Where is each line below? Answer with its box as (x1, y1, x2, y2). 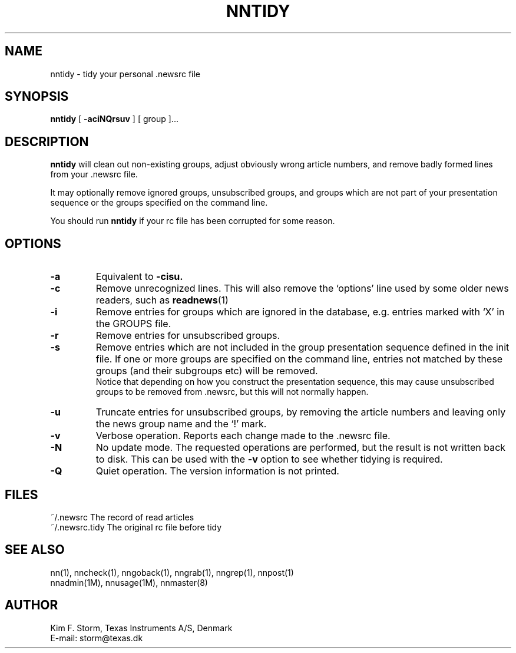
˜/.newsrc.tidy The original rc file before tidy (50, 522, 222, 532)
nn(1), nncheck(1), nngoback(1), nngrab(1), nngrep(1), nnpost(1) (50, 567, 294, 578)
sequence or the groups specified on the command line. (50, 197, 268, 208)
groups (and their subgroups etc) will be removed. (95, 365, 318, 377)
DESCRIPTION (5, 134, 89, 149)
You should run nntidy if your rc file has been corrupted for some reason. (50, 216, 335, 226)
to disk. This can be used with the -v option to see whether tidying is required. (95, 453, 443, 466)
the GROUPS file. (95, 318, 171, 330)
